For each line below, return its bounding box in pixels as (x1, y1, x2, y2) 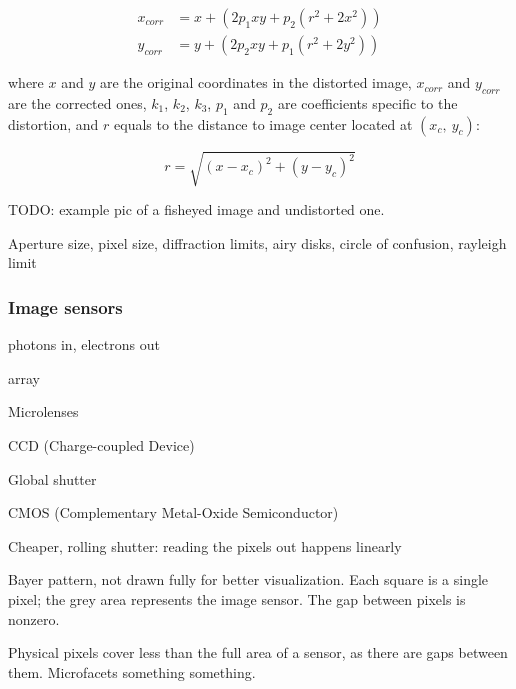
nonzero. (8, 608, 60, 629)
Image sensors (8, 294, 123, 319)
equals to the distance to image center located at (114, 113, 413, 134)
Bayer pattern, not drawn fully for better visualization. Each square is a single (8, 569, 489, 590)
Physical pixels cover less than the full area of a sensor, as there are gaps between (8, 642, 508, 663)
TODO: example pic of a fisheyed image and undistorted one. (8, 199, 385, 220)
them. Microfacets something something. (8, 661, 256, 682)
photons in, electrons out (8, 334, 160, 355)
